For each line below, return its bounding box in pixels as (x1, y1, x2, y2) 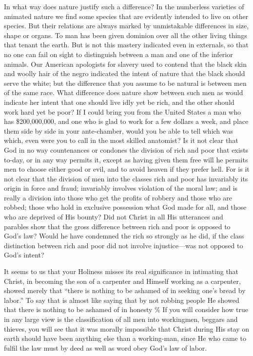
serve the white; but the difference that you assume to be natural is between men (4, 78, 247, 88)
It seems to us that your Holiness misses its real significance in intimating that (4, 266, 239, 277)
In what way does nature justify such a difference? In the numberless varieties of (4, 1, 244, 11)
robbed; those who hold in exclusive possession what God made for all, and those (4, 202, 247, 212)
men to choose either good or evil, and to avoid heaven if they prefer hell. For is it (4, 164, 250, 174)
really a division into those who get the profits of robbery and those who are (4, 192, 232, 202)
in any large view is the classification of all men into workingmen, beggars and (4, 314, 238, 324)
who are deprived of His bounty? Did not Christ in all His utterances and (4, 212, 223, 222)
